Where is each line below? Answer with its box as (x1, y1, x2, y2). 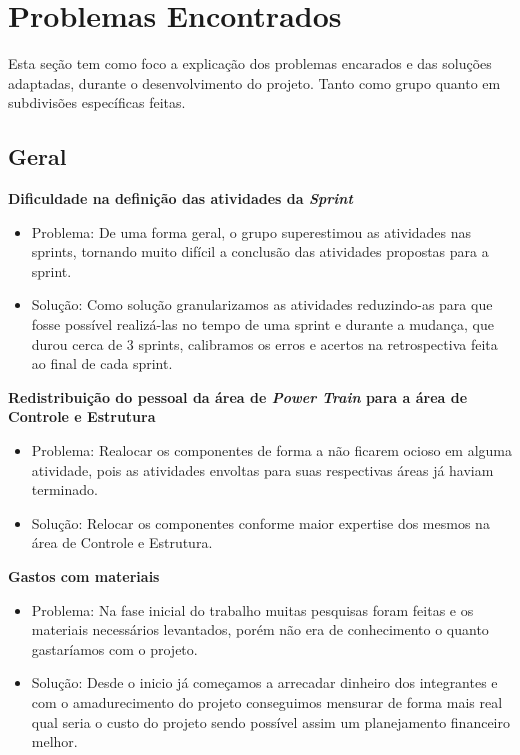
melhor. (31, 731, 78, 752)
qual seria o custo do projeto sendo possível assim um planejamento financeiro (31, 711, 510, 732)
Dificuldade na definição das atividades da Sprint (8, 188, 353, 209)
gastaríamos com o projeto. (31, 638, 198, 659)
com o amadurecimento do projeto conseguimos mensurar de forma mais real (31, 691, 503, 712)
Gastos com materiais (8, 566, 160, 587)
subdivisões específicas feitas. (8, 92, 186, 113)
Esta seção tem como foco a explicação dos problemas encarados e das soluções (8, 53, 492, 74)
